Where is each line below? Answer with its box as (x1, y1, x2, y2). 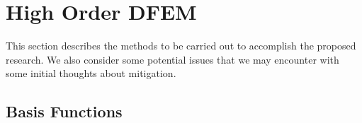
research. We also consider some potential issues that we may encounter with (6, 52, 339, 66)
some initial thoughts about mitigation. (6, 66, 176, 81)
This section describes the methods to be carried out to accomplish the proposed (6, 38, 356, 53)
